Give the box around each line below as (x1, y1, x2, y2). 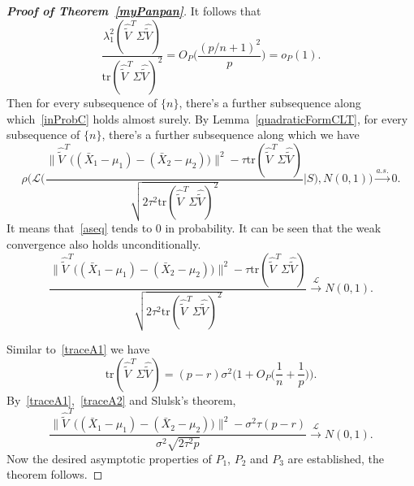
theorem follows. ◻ (6, 466, 103, 483)
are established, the (287, 449, 384, 466)
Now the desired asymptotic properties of (6, 449, 212, 466)
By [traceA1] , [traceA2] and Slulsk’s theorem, (6, 391, 236, 408)
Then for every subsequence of (6, 93, 157, 111)
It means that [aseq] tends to (6, 219, 153, 236)
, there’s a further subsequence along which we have (101, 126, 360, 143)
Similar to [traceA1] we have (6, 341, 150, 358)
